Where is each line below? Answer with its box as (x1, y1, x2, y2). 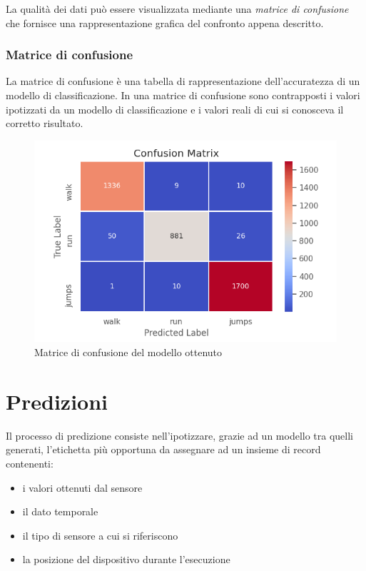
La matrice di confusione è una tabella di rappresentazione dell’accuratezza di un (6, 74, 360, 89)
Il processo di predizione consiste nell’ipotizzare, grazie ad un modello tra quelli (6, 428, 354, 443)
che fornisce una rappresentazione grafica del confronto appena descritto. (6, 15, 324, 30)
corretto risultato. (6, 116, 83, 131)
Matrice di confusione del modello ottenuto (34, 345, 223, 360)
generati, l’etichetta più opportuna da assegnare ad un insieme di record (6, 442, 321, 457)
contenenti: (6, 455, 54, 470)
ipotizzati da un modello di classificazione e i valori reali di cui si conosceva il (6, 101, 344, 116)
